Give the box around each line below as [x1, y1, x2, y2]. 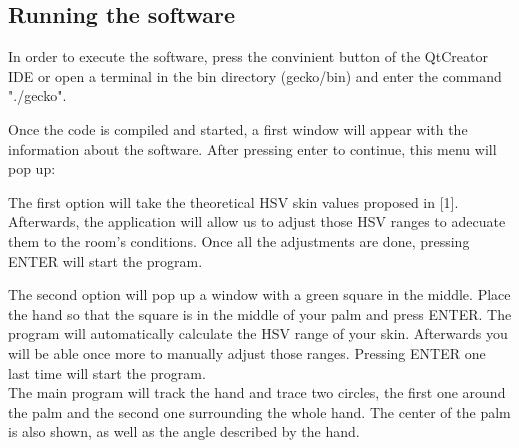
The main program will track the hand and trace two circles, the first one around [8, 382, 506, 403]
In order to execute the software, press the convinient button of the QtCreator [8, 46, 488, 67]
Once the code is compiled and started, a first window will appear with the [8, 118, 468, 139]
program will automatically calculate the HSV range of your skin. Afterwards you [8, 323, 508, 344]
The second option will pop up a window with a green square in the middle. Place [8, 284, 511, 305]
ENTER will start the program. [8, 250, 203, 271]
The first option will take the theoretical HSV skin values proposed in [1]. [8, 191, 459, 212]
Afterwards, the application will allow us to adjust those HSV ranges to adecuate [8, 211, 506, 232]
